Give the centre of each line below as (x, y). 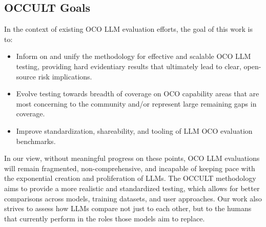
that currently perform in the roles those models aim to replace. (105, 218)
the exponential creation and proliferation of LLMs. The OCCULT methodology (130, 178)
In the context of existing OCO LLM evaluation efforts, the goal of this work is (128, 29)
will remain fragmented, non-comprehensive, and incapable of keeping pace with (130, 168)
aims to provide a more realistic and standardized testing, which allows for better (132, 188)
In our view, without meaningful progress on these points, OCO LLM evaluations (132, 158)
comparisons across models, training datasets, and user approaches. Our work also (133, 198)
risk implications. (65, 76)
